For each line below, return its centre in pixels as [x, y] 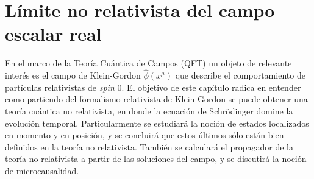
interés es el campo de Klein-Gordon [73, 75]
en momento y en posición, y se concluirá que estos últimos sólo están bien [145, 135]
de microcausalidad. [42, 170]
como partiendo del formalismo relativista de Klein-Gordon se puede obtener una [156, 99]
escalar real [53, 34]
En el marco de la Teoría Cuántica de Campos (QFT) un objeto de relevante [148, 63]
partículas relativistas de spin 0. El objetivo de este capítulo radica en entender [153, 87]
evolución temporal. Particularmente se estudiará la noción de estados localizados [157, 123]
